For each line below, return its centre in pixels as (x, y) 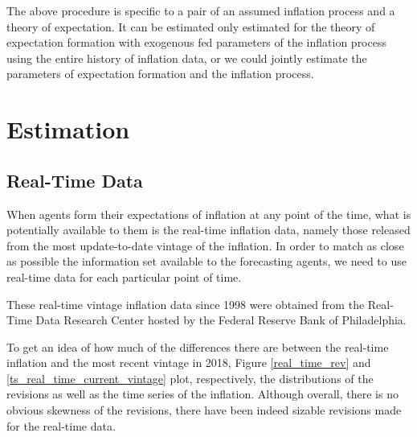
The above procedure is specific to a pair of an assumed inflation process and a (201, 10)
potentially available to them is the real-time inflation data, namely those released (208, 230)
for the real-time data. (61, 425)
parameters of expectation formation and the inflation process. (160, 74)
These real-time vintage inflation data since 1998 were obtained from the (186, 304)
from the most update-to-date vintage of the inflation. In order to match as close (205, 245)
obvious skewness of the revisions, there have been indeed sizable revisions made (204, 410)
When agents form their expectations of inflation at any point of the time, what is (209, 214)
